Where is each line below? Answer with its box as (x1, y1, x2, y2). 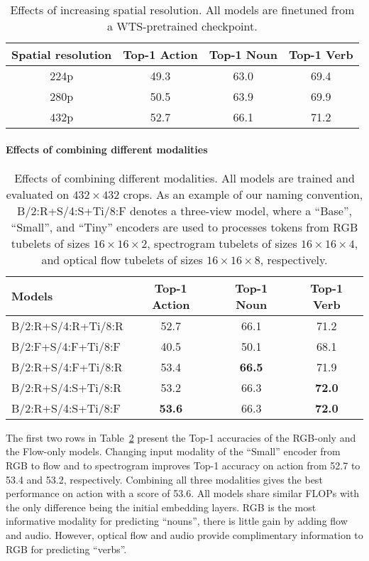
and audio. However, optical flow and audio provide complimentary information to (6, 527, 363, 542)
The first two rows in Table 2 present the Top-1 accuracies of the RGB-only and (6, 430, 356, 445)
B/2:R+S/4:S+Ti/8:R (11, 378, 121, 396)
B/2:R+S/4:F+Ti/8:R (11, 358, 123, 375)
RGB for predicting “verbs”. (6, 541, 127, 556)
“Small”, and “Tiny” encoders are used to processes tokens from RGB (11, 218, 358, 235)
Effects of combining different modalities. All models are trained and (14, 169, 355, 186)
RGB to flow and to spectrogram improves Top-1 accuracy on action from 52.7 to (6, 457, 360, 472)
